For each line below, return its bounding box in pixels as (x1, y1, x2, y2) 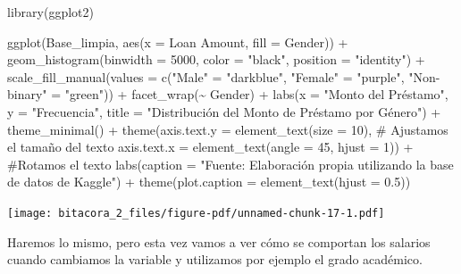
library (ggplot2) (7, 3, 94, 21)
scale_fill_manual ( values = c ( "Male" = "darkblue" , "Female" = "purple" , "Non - (7, 67, 440, 86)
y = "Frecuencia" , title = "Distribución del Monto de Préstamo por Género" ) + (7, 102, 441, 120)
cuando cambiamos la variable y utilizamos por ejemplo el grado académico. (7, 250, 423, 269)
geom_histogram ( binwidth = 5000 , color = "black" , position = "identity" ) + (7, 50, 425, 69)
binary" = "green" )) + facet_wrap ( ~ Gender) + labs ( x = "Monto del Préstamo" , (7, 85, 448, 104)
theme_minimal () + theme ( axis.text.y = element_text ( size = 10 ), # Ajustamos (7, 120, 448, 138)
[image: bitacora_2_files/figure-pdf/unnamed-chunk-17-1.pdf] (7, 206, 385, 220)
